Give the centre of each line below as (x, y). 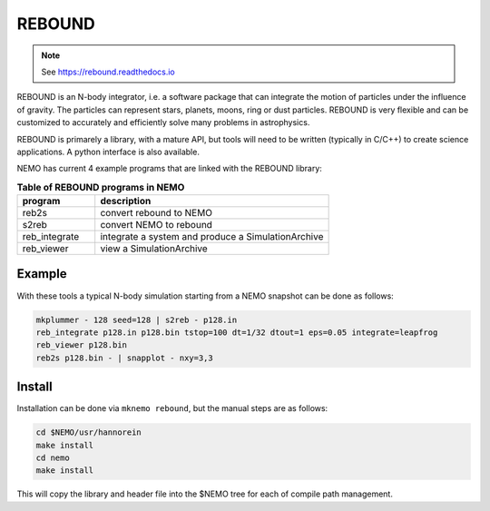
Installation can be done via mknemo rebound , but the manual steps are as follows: (172, 408)
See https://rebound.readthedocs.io (108, 72)
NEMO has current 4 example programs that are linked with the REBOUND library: (169, 169)
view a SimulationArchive (154, 249)
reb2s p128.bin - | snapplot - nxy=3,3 (124, 358)
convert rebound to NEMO (157, 213)
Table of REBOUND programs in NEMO (101, 187)
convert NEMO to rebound (157, 225)
